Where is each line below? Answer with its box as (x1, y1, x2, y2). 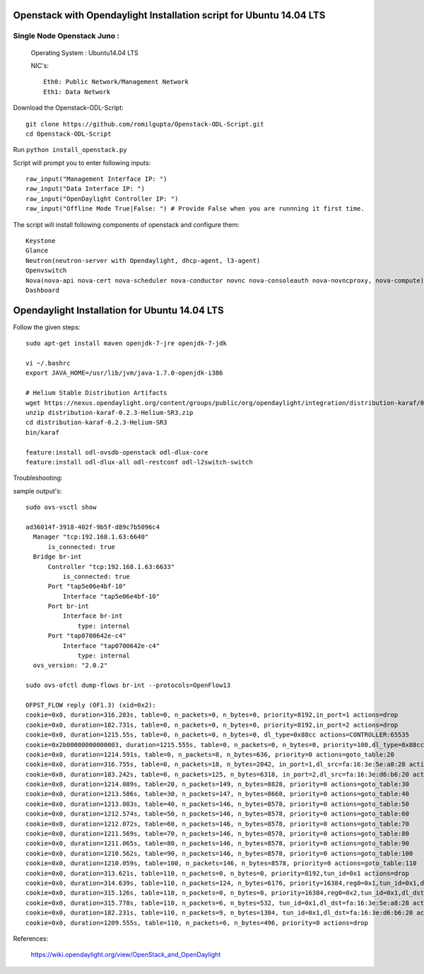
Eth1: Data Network (43, 88, 111, 95)
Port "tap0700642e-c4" (47, 632, 126, 640)
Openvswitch (25, 266, 67, 275)
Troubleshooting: (13, 474, 63, 482)
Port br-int (47, 602, 90, 611)
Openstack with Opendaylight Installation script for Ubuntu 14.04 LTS (13, 9, 326, 21)
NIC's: (30, 61, 49, 70)
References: (13, 934, 49, 943)
